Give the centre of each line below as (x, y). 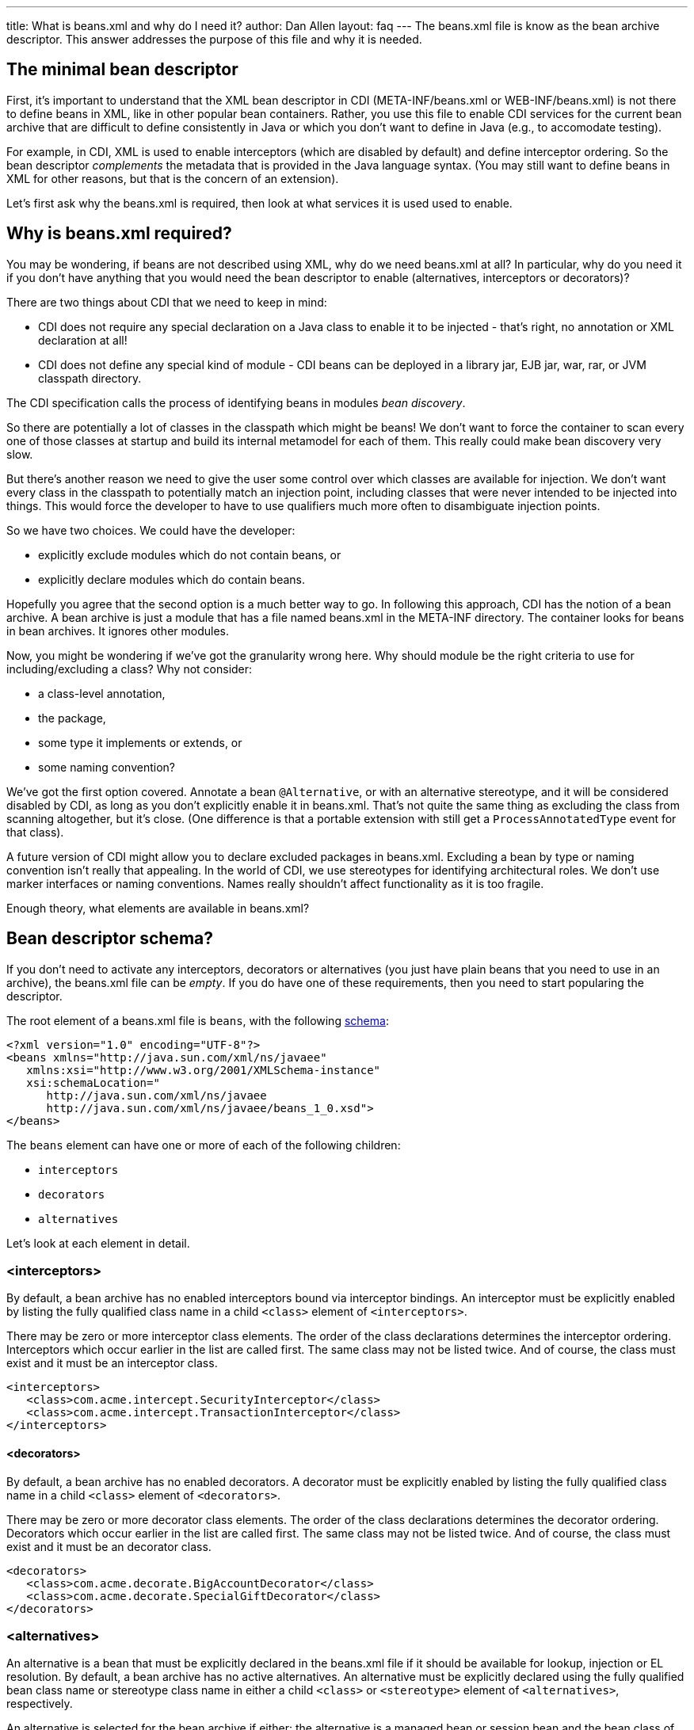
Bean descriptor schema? (110, 939)
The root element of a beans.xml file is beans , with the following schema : (198, 1020)
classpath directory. (90, 378)
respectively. (40, 1704)
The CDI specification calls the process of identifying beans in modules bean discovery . (236, 402)
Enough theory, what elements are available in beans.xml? (158, 908)
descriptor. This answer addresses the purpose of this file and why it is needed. (214, 39)
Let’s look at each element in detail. (98, 1243)
